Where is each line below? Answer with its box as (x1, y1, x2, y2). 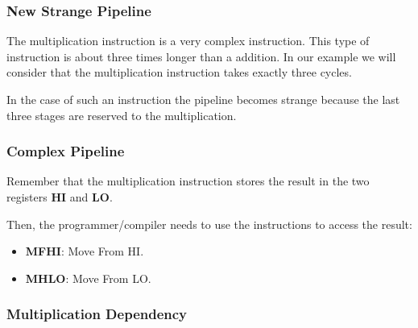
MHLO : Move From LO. (25, 269, 151, 286)
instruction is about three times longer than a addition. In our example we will (6, 48, 396, 64)
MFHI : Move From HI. (25, 243, 144, 259)
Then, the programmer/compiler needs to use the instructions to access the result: (6, 215, 412, 232)
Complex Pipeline (6, 141, 125, 161)
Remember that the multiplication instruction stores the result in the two (6, 172, 370, 189)
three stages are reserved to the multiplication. (6, 106, 237, 123)
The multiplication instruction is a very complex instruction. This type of (6, 32, 370, 49)
